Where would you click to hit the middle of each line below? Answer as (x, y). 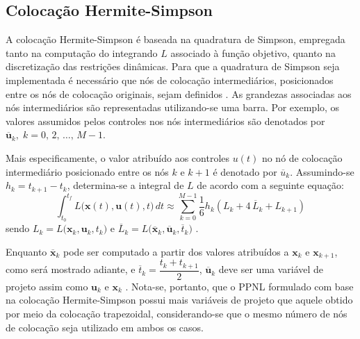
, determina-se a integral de (125, 185)
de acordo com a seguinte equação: (270, 185)
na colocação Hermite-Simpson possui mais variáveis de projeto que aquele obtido (179, 300)
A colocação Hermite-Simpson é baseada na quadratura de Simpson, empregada (175, 39)
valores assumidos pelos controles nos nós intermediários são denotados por (165, 121)
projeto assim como (47, 286)
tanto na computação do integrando (82, 52)
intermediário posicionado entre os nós (87, 171)
